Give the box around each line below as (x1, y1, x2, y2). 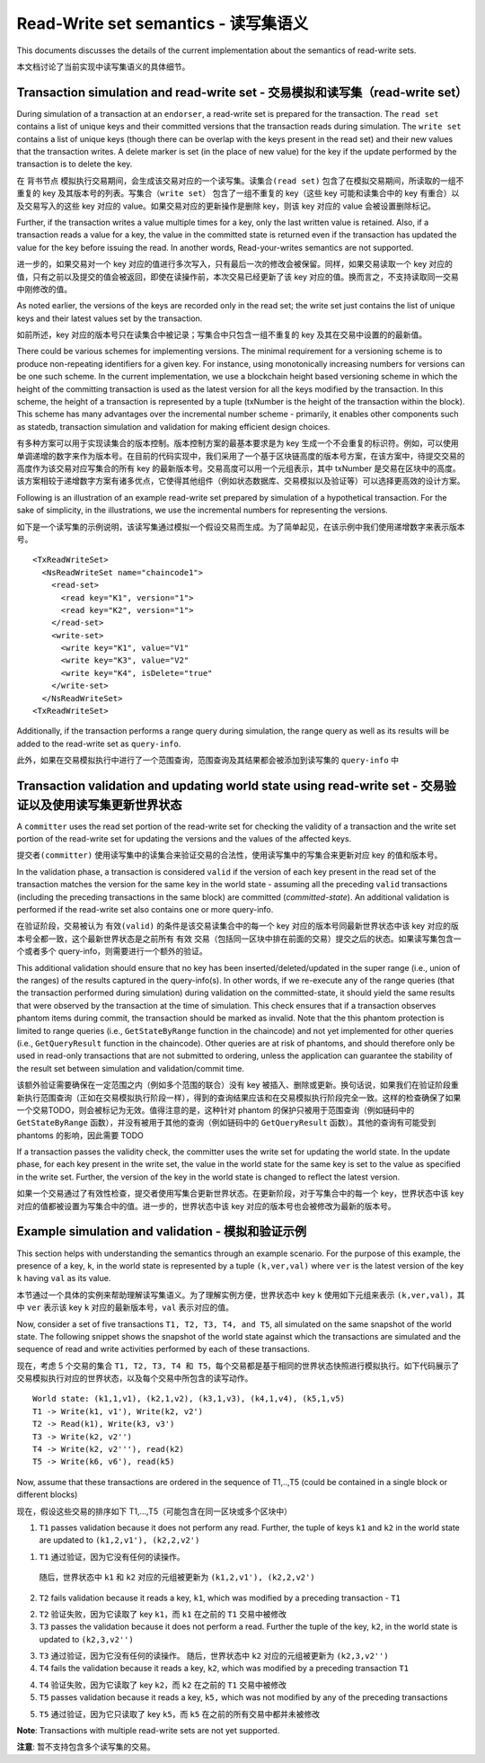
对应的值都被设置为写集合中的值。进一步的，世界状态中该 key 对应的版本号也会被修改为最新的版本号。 (16, 1200, 396, 1211)
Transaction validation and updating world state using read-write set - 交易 (16, 779, 445, 794)
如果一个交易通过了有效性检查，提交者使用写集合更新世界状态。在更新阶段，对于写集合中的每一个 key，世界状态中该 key (16, 1188, 464, 1199)
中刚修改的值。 (16, 283, 72, 294)
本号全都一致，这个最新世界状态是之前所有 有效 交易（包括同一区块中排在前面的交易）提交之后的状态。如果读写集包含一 (16, 933, 462, 944)
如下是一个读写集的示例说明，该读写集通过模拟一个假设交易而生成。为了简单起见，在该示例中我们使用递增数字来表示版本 (16, 521, 465, 532)
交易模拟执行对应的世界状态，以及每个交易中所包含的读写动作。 (16, 1373, 253, 1384)
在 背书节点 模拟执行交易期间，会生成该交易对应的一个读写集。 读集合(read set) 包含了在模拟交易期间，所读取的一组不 (16, 175, 464, 186)
